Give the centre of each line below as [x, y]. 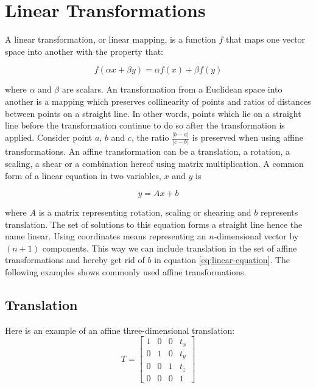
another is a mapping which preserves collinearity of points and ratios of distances [158, 101]
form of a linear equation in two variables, [83, 175]
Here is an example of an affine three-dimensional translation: [120, 330]
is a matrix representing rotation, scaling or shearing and [145, 212]
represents [279, 212]
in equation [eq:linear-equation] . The [222, 260]
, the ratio [150, 137]
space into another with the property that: [84, 51]
